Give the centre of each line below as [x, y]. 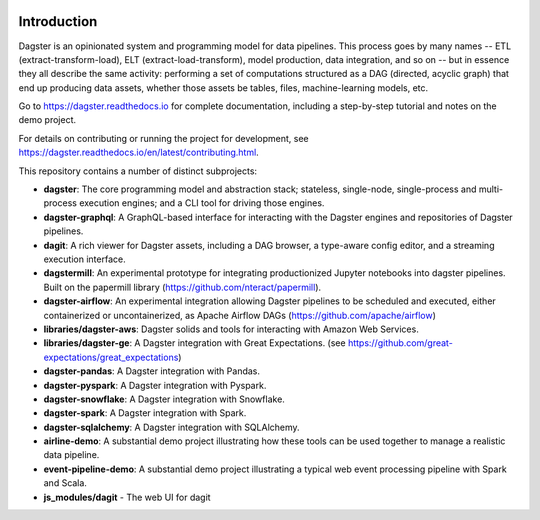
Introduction [58, 21]
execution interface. [84, 259]
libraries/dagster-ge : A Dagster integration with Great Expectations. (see [194, 343]
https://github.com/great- [400, 343]
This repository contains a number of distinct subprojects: [138, 171]
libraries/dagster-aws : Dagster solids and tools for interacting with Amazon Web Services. [231, 329]
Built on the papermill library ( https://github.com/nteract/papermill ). [182, 287]
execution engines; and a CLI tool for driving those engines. [201, 203]
